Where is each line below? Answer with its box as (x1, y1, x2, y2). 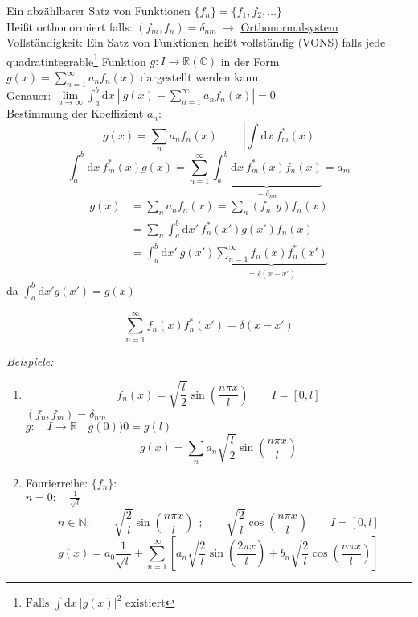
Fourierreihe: (25, 474, 88, 491)
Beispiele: (6, 352, 54, 369)
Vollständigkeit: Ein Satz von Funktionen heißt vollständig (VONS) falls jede (6, 34, 386, 51)
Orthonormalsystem (240, 18, 338, 35)
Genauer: (6, 86, 51, 103)
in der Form (220, 52, 280, 69)
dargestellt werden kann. (140, 68, 262, 85)
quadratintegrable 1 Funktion (6, 50, 146, 69)
